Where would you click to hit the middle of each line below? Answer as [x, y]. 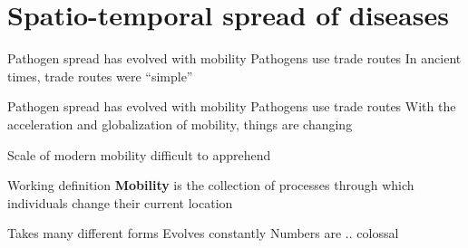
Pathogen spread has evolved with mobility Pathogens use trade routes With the [232, 106]
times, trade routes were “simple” [100, 76]
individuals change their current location [120, 202]
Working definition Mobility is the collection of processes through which [211, 185]
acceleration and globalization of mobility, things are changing [180, 124]
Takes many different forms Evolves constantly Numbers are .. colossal [203, 233]
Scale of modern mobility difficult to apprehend [139, 154]
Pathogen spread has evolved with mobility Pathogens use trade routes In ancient [234, 58]
